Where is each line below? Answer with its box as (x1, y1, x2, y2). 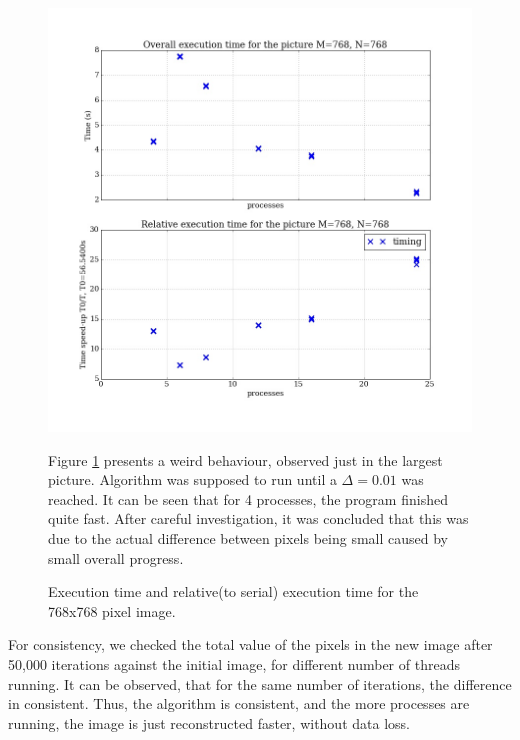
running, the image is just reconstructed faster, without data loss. (8, 712, 410, 733)
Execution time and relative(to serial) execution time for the (48, 581, 419, 602)
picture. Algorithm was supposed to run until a (48, 469, 337, 490)
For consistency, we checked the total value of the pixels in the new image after (8, 634, 493, 655)
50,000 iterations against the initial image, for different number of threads (8, 653, 460, 674)
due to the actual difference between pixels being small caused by (48, 527, 449, 548)
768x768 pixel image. (48, 600, 176, 621)
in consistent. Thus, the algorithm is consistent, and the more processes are (8, 693, 470, 714)
